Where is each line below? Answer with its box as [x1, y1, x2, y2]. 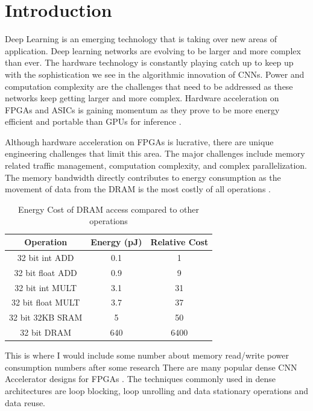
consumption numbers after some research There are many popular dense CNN [5, 360, 297, 373]
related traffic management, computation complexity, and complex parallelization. [5, 159, 308, 172]
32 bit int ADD [17, 251, 74, 263]
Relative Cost [150, 236, 209, 248]
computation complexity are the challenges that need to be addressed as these [5, 80, 293, 92]
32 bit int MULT [14, 281, 77, 293]
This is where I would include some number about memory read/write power [5, 349, 289, 362]
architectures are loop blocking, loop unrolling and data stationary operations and [5, 384, 308, 397]
